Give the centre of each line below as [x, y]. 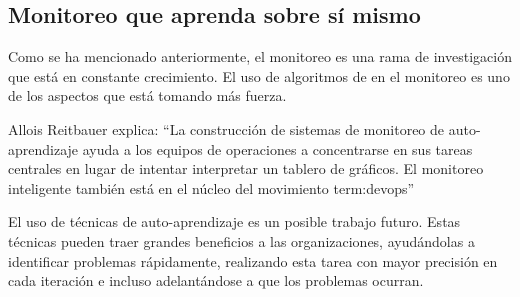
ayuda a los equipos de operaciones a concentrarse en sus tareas [277, 148]
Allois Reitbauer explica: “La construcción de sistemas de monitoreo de [226, 128]
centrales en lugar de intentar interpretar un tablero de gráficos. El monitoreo [246, 168]
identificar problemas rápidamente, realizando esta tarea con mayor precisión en [253, 260]
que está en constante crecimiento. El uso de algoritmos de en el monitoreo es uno [259, 75]
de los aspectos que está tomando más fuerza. [147, 95]
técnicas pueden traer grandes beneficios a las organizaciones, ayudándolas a [241, 240]
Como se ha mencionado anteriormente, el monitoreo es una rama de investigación [260, 56]
